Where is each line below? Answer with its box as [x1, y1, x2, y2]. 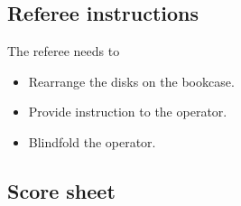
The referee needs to [7, 42, 120, 61]
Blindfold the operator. [28, 132, 156, 151]
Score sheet [7, 176, 116, 204]
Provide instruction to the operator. [28, 102, 227, 121]
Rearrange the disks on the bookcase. [28, 71, 235, 90]
